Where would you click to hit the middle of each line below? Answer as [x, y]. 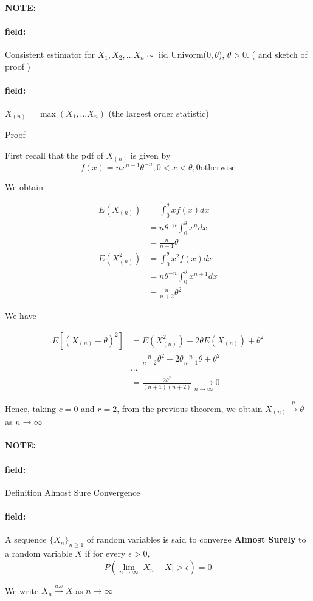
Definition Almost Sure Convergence [73, 492]
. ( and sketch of [277, 54]
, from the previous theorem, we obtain [190, 408]
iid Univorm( [183, 54]
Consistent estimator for [50, 54]
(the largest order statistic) [159, 113]
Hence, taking [30, 408]
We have [21, 316]
